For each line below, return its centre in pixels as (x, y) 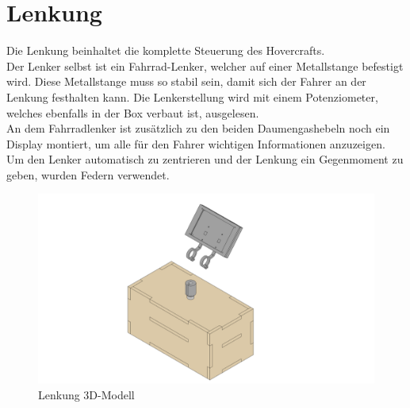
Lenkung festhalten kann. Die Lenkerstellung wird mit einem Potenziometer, (192, 96)
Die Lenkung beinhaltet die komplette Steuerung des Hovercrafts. (166, 50)
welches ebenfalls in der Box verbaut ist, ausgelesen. (133, 112)
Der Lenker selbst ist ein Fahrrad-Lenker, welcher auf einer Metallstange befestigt (205, 65)
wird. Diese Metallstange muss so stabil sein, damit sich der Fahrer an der (186, 81)
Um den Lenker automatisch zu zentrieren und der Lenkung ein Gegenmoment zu (205, 159)
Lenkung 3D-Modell (86, 394)
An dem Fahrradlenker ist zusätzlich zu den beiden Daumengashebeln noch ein (198, 128)
